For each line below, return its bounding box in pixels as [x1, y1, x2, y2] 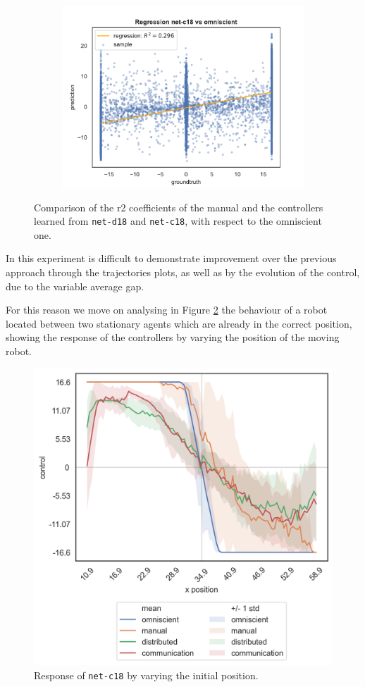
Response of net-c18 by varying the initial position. [34, 667, 259, 682]
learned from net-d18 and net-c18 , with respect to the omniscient [34, 213, 322, 228]
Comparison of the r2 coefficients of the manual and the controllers [34, 199, 323, 214]
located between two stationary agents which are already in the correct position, [6, 316, 352, 330]
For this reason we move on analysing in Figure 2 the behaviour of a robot [6, 302, 328, 317]
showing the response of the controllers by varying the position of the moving [6, 330, 340, 345]
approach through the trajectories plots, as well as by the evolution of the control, [6, 265, 360, 280]
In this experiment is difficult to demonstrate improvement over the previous [6, 251, 337, 266]
